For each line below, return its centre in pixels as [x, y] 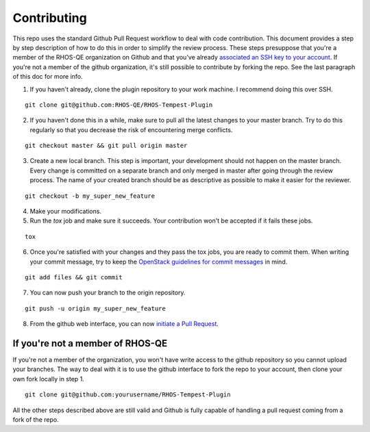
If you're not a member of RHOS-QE [90, 343]
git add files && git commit [74, 277]
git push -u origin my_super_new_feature [95, 308]
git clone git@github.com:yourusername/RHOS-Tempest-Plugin [128, 395]
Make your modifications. [66, 212]
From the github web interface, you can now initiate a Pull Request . [124, 324]
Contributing [50, 18]
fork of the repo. [36, 420]
